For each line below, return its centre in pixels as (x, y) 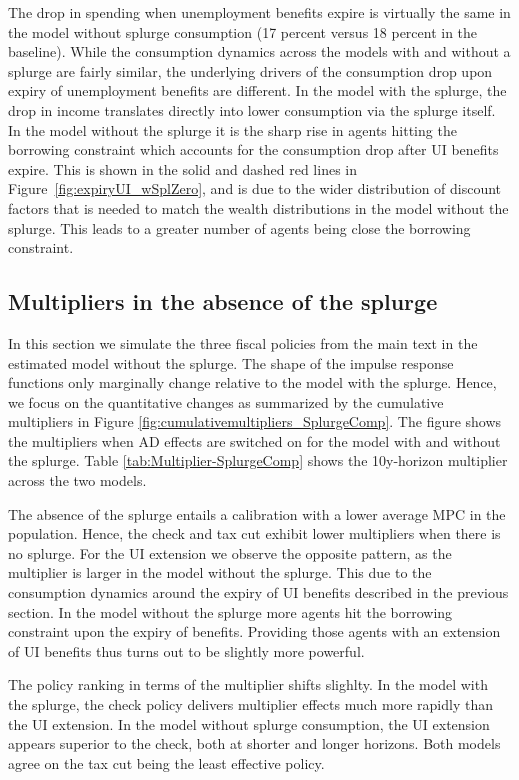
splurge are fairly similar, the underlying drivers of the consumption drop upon (250, 70)
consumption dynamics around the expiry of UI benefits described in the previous (258, 592)
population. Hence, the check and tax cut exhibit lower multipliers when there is (254, 533)
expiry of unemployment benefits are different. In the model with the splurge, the (257, 90)
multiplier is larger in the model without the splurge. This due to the (220, 572)
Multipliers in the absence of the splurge (223, 301)
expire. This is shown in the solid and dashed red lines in (182, 168)
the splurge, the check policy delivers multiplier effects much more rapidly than (250, 704)
